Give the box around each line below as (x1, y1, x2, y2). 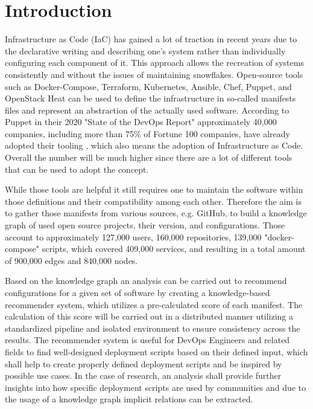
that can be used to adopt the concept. (5, 163, 149, 175)
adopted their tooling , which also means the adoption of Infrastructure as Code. (5, 139, 303, 152)
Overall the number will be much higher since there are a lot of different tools (5, 151, 292, 164)
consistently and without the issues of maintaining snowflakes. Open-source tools (5, 68, 303, 80)
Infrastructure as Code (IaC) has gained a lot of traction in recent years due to (5, 33, 297, 45)
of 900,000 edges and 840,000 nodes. (5, 254, 138, 266)
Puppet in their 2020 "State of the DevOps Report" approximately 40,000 (5, 115, 277, 128)
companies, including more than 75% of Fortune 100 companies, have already (5, 127, 290, 140)
